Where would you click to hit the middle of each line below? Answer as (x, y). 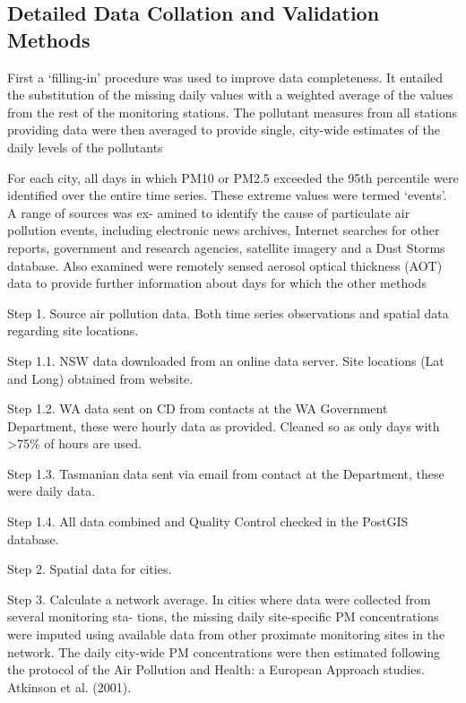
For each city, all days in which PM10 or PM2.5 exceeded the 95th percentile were (233, 177)
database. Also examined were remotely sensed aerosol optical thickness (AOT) (225, 265)
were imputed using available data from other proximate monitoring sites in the (226, 634)
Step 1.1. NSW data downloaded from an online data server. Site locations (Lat (226, 360)
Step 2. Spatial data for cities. (90, 569)
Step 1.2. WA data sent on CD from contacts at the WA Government (198, 408)
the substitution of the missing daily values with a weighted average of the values (230, 95)
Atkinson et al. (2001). (69, 686)
